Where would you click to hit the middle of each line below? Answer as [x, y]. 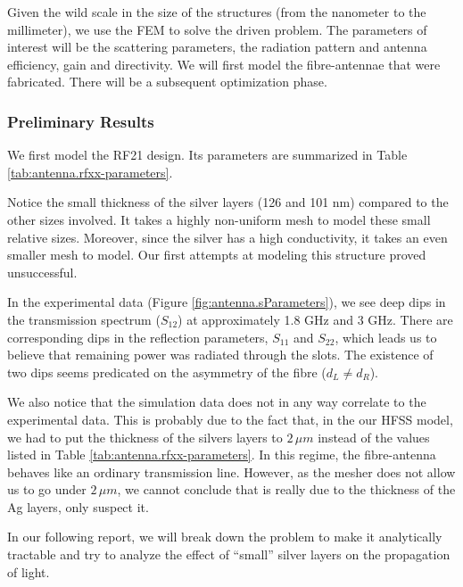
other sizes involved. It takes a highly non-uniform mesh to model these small [219, 219]
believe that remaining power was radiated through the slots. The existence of [220, 355]
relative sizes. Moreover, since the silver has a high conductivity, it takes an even [227, 237]
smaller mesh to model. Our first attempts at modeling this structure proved [217, 255]
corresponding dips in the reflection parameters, [138, 337]
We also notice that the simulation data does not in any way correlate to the [217, 402]
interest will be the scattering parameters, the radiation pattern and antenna [217, 47]
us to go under [47, 489]
